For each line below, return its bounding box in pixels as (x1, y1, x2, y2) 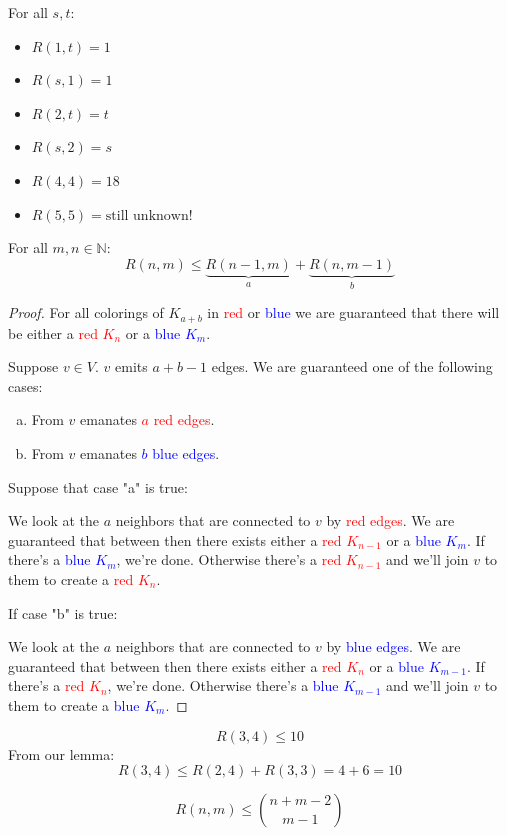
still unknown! (105, 208, 193, 223)
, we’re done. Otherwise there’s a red (116, 549, 342, 570)
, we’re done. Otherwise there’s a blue (107, 675, 339, 696)
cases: (8, 375, 43, 396)
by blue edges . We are (326, 636, 461, 657)
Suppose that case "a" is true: (8, 476, 188, 497)
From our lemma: (8, 743, 115, 764)
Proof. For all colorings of (8, 302, 164, 323)
